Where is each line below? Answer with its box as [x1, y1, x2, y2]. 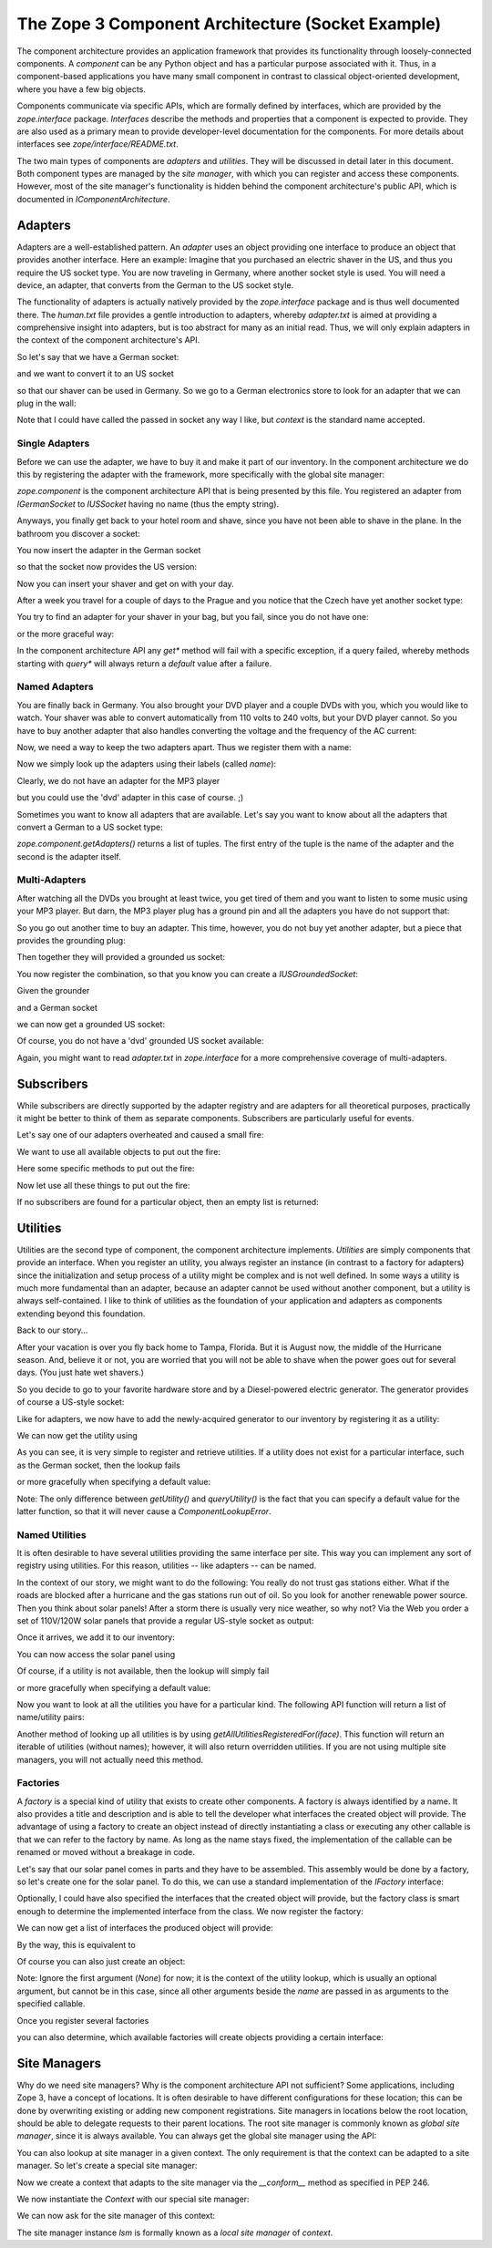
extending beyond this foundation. [16, 1308, 146, 1319]
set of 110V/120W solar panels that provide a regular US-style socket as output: [16, 1615, 314, 1626]
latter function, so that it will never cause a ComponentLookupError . [16, 1505, 272, 1517]
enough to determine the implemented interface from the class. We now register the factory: [16, 1905, 364, 1916]
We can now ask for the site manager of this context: [16, 2211, 216, 2222]
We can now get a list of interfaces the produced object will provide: [16, 1923, 273, 1933]
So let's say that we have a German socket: [16, 351, 179, 362]
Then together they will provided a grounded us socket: [16, 952, 225, 963]
